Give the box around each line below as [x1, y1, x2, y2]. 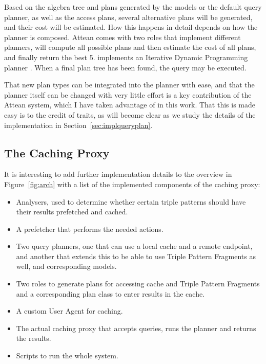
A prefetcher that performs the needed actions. [16, 223, 163, 234]
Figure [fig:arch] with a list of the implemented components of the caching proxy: [4, 178, 260, 189]
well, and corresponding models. [16, 261, 117, 271]
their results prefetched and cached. [16, 206, 128, 217]
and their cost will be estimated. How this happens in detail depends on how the [4, 22, 258, 32]
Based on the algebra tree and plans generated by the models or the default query [4, 2, 262, 12]
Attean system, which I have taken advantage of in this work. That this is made [4, 99, 255, 110]
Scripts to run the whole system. [16, 350, 118, 361]
